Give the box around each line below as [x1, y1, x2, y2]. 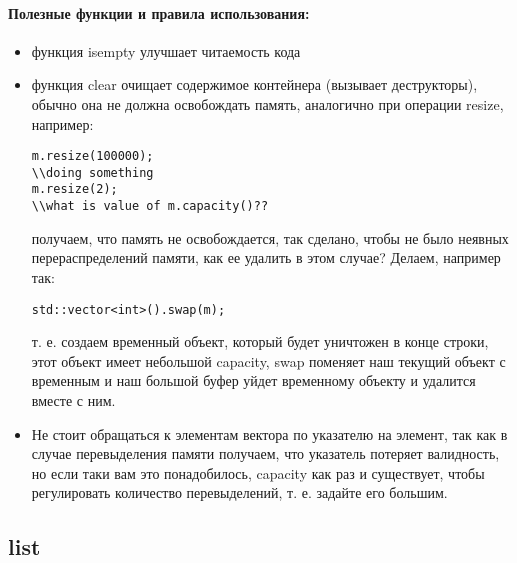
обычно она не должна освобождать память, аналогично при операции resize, [31, 93, 504, 114]
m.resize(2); [31, 182, 118, 197]
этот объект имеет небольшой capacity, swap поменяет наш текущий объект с [31, 350, 506, 371]
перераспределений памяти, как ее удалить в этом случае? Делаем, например [31, 247, 501, 268]
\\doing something [31, 165, 154, 180]
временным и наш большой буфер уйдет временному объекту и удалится [31, 370, 476, 391]
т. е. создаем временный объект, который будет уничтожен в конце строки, [31, 331, 489, 352]
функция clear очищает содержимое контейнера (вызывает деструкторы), [31, 74, 478, 95]
